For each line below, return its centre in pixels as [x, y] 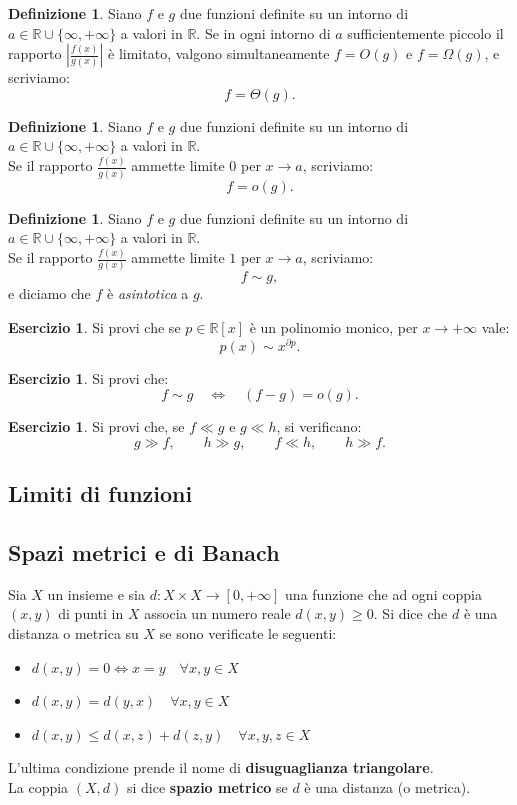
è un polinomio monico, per [333, 327]
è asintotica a [148, 293]
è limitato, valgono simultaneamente [219, 53]
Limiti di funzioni [100, 493]
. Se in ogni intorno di [263, 32]
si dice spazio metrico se [207, 787]
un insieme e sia [96, 593]
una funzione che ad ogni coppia [383, 593]
